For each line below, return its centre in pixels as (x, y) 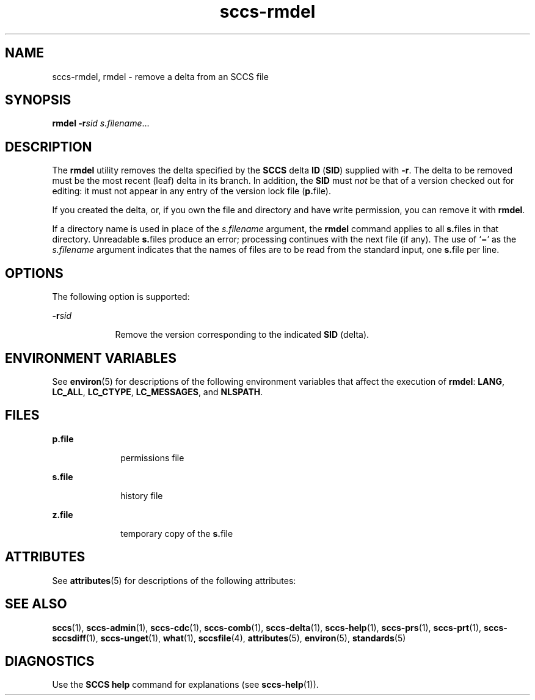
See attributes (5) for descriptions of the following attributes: (174, 580)
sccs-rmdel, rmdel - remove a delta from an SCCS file (160, 76)
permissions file (152, 458)
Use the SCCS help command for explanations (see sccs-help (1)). (185, 685)
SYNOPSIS (38, 100)
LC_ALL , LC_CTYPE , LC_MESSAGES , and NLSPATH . (158, 392)
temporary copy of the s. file (177, 533)
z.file (63, 514)
